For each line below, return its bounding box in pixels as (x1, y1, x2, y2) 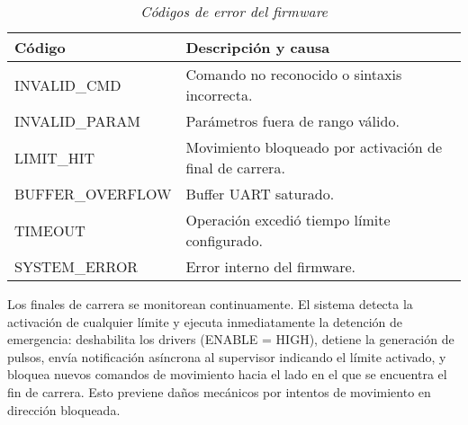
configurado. (185, 230, 263, 251)
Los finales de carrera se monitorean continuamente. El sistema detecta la (7, 295, 413, 313)
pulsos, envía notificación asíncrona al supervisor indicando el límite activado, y (7, 347, 446, 366)
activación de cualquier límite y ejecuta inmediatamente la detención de (7, 312, 403, 331)
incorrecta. (185, 84, 253, 105)
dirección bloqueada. (7, 400, 121, 419)
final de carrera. (185, 157, 285, 178)
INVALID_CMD (14, 74, 121, 95)
